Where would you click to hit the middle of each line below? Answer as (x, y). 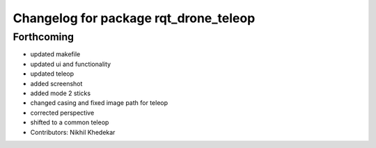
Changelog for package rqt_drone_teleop (134, 18)
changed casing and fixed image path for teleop (99, 103)
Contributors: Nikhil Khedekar (73, 132)
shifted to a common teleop (70, 122)
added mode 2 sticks (60, 93)
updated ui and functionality (71, 64)
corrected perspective (62, 113)
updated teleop (52, 74)
